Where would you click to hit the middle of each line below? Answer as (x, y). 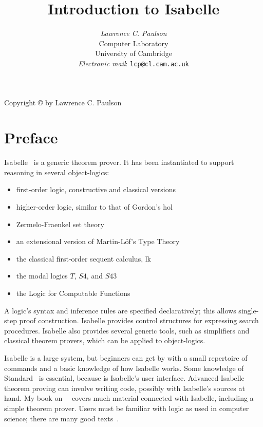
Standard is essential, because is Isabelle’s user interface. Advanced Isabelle (124, 378)
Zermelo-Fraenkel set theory (60, 224)
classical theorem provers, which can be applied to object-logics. (105, 340)
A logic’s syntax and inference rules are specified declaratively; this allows (120, 310)
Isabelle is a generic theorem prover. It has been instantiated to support (119, 162)
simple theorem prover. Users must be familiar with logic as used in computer (127, 408)
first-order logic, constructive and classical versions (96, 189)
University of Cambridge (134, 53)
